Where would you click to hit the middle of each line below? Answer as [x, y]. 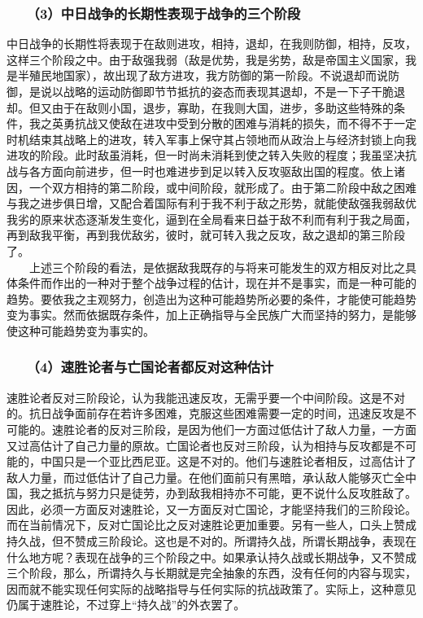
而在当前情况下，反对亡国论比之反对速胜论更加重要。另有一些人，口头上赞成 [211, 525]
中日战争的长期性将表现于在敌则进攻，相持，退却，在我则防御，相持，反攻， [211, 44]
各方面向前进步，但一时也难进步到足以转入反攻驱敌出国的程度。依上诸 [217, 171]
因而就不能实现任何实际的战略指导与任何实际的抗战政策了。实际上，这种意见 [211, 588]
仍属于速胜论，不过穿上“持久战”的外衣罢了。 [126, 605]
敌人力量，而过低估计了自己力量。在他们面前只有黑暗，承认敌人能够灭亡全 [206, 477]
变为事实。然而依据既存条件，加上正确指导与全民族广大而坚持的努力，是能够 [211, 315]
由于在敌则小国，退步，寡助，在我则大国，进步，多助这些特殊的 [222, 107]
